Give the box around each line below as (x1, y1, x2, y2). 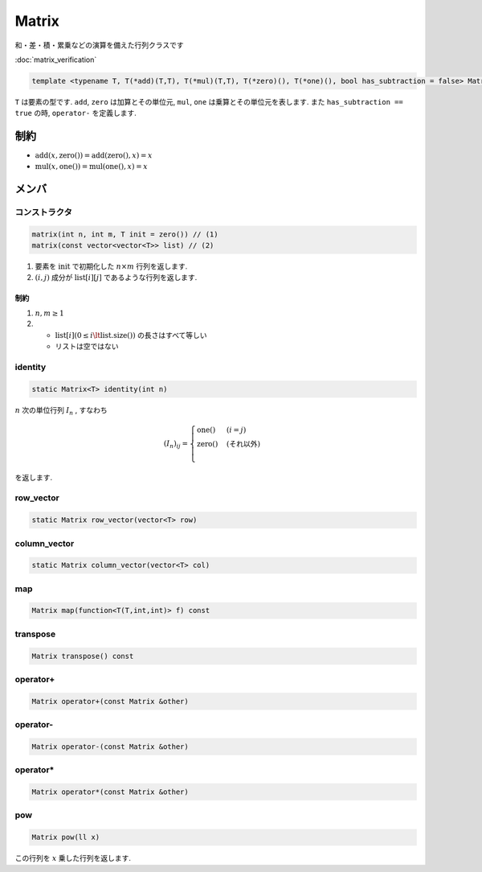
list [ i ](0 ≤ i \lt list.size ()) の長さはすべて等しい (55, 330, 208, 339)
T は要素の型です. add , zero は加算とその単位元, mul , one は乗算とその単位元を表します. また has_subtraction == (14, 97, 403, 106)
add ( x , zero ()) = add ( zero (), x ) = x (35, 151, 153, 160)
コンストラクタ (14, 206, 72, 217)
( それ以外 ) (226, 439, 261, 448)
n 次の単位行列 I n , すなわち (14, 405, 108, 417)
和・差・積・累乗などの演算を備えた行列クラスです (14, 40, 184, 50)
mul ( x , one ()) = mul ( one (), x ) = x (35, 162, 149, 171)
